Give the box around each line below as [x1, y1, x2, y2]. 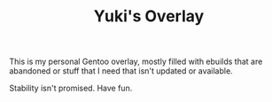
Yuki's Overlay [93, 6, 205, 27]
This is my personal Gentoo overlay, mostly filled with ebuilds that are [9, 56, 263, 67]
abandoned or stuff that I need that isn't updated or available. [9, 66, 233, 76]
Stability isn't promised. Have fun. [9, 82, 133, 94]
